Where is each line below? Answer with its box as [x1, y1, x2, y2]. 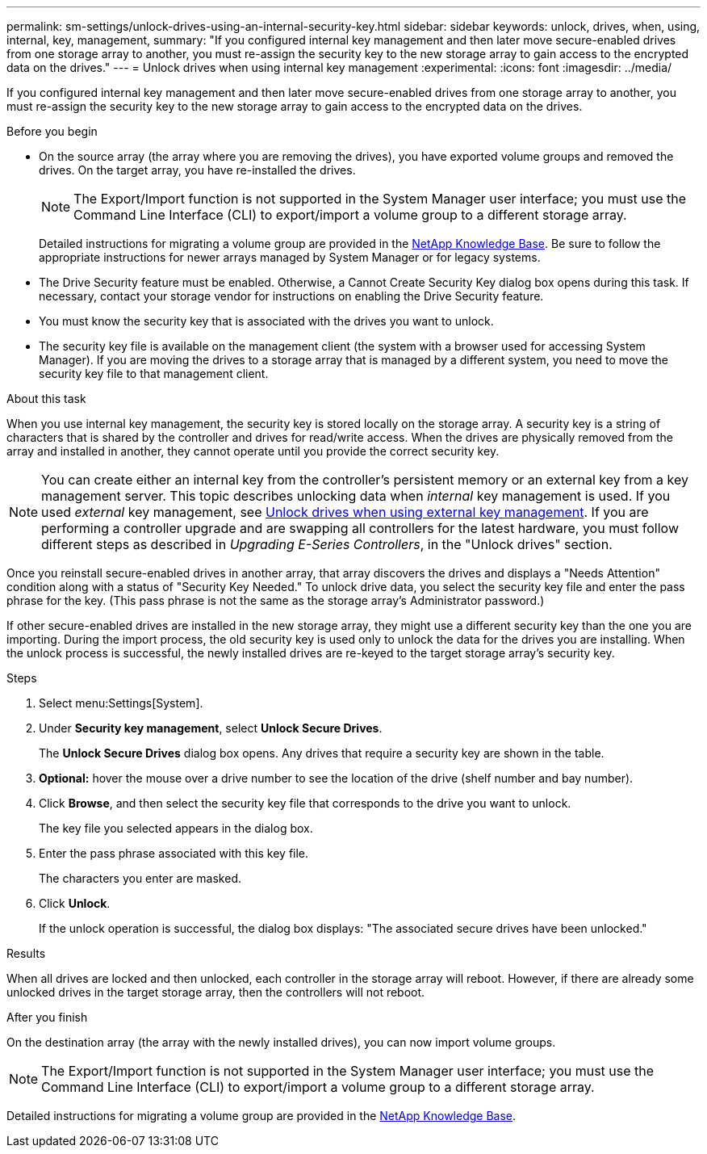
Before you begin [6, 124, 98, 138]
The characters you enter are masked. [39, 871, 241, 885]
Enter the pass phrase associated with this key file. [39, 846, 309, 860]
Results [6, 946, 46, 960]
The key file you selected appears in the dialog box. [39, 821, 313, 835]
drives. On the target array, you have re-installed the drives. [39, 163, 356, 177]
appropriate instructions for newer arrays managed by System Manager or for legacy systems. [39, 250, 541, 264]
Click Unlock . [39, 896, 111, 910]
